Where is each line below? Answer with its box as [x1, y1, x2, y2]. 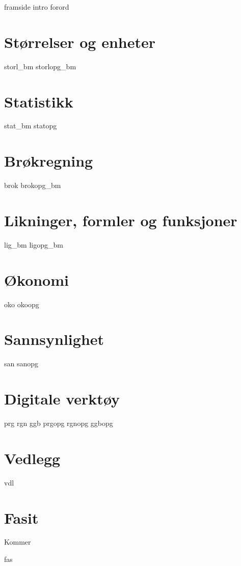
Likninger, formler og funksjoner [4, 209, 237, 230]
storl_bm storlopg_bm [4, 61, 76, 71]
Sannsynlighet [4, 329, 104, 349]
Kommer [4, 536, 31, 547]
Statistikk [4, 91, 73, 112]
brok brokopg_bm [4, 180, 61, 191]
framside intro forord [4, 2, 69, 12]
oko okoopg [4, 299, 39, 309]
